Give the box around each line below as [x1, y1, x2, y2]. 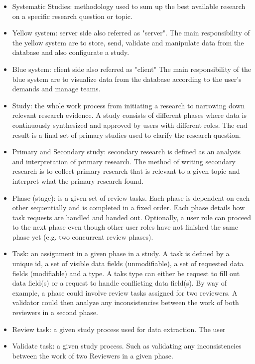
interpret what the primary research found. [12, 175, 144, 186]
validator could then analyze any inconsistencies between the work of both [12, 297, 239, 308]
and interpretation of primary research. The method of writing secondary [12, 156, 236, 166]
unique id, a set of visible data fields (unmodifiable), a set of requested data [12, 258, 244, 269]
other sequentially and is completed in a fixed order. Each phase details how [12, 202, 245, 213]
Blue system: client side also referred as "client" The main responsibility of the [12, 63, 251, 74]
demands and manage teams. [12, 83, 101, 94]
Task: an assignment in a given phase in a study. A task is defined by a [12, 248, 230, 259]
